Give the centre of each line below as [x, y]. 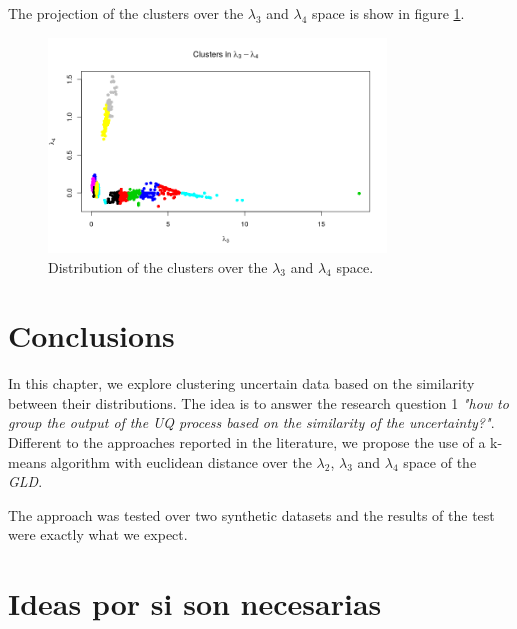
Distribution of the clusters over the [158, 266]
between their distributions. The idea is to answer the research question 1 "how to [258, 402]
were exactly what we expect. [98, 534]
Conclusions [91, 335]
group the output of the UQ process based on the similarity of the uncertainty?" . [251, 422]
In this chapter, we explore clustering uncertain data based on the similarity [241, 383]
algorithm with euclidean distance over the [181, 461]
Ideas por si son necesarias [195, 603]
